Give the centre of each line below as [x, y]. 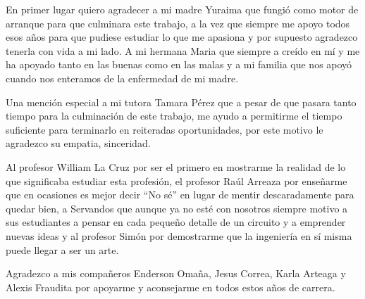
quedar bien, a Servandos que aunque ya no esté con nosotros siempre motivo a [177, 208]
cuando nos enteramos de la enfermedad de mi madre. [122, 78]
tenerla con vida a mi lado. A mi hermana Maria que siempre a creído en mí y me [183, 50]
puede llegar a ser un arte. [62, 249]
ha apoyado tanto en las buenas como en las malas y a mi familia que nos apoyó [179, 64]
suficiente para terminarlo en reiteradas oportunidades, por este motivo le [165, 129]
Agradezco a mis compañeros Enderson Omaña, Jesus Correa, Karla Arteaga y [176, 273]
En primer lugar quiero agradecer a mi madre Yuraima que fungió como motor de [182, 9]
